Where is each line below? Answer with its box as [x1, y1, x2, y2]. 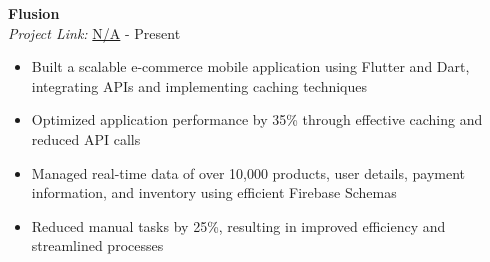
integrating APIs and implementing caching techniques [31, 75, 368, 96]
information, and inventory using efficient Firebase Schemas [31, 182, 397, 203]
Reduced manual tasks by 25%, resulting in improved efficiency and [31, 215, 446, 236]
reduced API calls [31, 128, 141, 149]
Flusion [8, 3, 60, 23]
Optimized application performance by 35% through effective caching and [31, 109, 483, 130]
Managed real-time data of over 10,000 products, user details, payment [31, 162, 466, 183]
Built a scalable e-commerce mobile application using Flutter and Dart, [31, 56, 470, 77]
